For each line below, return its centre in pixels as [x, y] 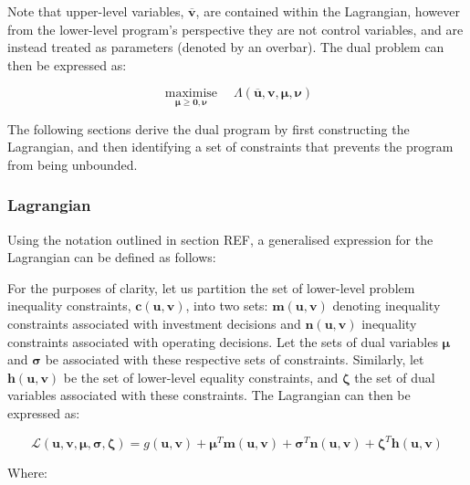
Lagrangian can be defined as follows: [112, 257]
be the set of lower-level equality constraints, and [201, 377]
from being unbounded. [73, 164]
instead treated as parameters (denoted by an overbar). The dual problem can [226, 47]
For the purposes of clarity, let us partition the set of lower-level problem [211, 287]
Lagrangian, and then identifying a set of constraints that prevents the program [230, 147]
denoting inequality [386, 306]
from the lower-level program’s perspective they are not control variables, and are [235, 29]
